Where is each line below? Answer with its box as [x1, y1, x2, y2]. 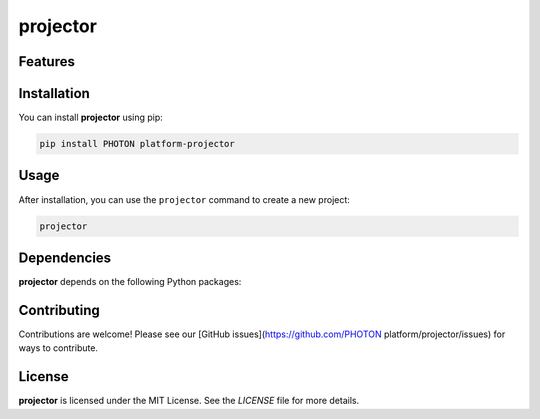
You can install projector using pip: [18, 111, 164, 124]
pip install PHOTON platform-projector [39, 138, 235, 150]
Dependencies [18, 249, 112, 266]
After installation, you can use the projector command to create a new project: [18, 193, 350, 205]
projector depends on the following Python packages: [18, 276, 242, 288]
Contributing [18, 301, 100, 319]
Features [18, 53, 75, 70]
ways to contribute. [18, 342, 99, 354]
